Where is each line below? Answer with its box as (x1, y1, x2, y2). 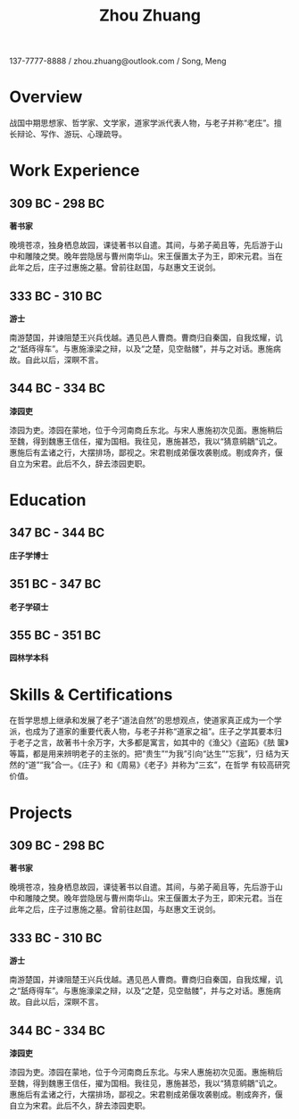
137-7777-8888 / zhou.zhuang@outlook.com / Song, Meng (9, 55, 227, 67)
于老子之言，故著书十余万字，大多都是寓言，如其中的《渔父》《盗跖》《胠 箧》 (9, 737, 289, 748)
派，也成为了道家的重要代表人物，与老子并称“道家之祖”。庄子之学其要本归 (9, 726, 283, 737)
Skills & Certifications (9, 684, 173, 705)
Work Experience (9, 161, 140, 181)
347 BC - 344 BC (9, 526, 105, 541)
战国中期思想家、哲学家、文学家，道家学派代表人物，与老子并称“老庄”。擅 (9, 118, 283, 128)
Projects (9, 802, 73, 823)
